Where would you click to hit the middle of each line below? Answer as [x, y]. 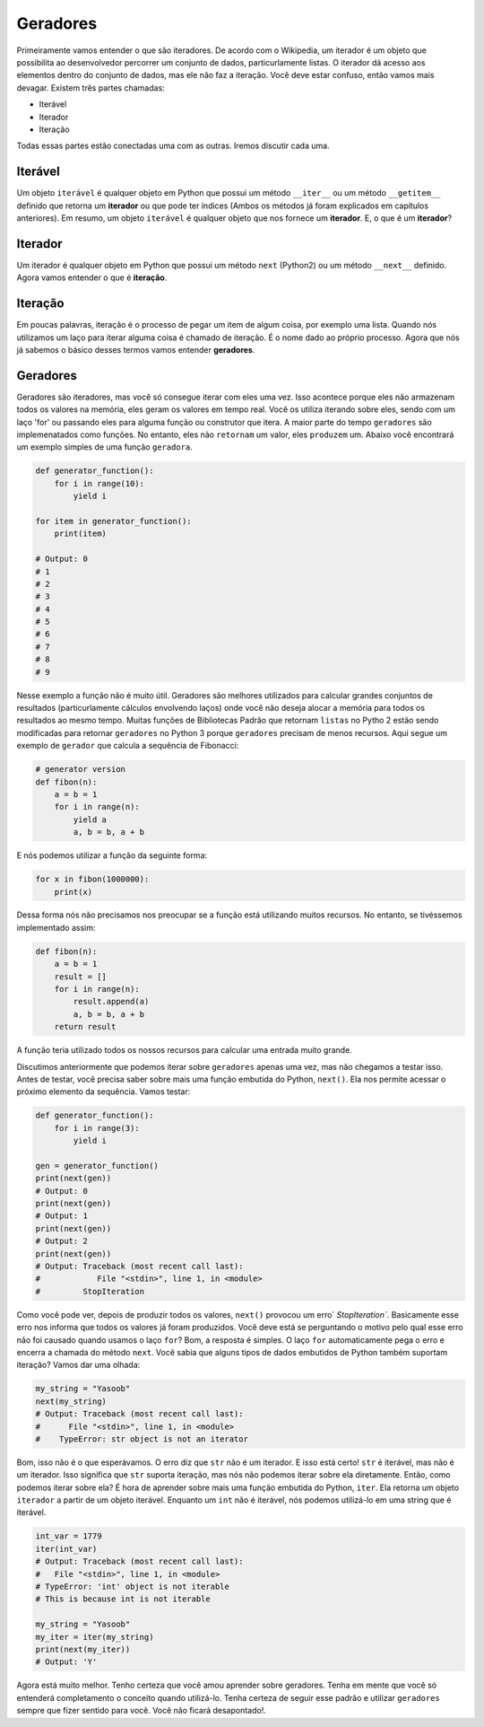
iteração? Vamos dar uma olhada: [78, 1365]
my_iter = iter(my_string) [95, 1637]
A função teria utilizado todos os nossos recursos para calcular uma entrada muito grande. [185, 1050]
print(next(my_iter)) [83, 1649]
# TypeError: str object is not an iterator [142, 1439]
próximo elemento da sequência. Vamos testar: [104, 1091]
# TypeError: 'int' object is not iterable [133, 1587]
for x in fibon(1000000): [92, 879]
